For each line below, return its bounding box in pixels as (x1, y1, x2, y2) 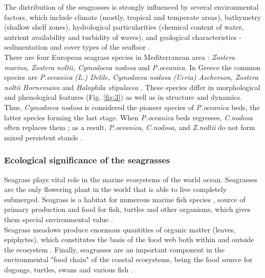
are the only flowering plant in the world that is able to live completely (4, 184, 227, 195)
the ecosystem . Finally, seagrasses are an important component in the (4, 244, 225, 254)
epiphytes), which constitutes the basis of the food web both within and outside (4, 234, 254, 245)
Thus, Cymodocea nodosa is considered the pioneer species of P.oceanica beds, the (4, 101, 260, 112)
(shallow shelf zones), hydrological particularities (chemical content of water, (4, 22, 244, 32)
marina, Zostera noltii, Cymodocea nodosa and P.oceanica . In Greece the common (4, 61, 260, 72)
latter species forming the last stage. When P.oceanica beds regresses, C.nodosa (4, 112, 253, 122)
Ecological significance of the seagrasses (4, 154, 170, 166)
